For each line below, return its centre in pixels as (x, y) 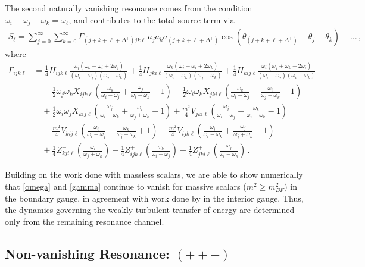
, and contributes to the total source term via (152, 19)
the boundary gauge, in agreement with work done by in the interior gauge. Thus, (154, 198)
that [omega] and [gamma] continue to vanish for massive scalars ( (126, 186)
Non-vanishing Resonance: (87, 253)
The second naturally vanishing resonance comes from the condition (129, 8)
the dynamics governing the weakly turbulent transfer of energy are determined (150, 210)
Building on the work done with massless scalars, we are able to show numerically (154, 175)
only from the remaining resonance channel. (85, 221)
